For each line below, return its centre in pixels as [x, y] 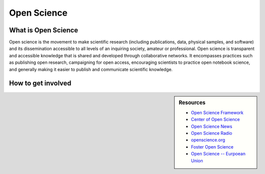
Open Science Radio [212, 133]
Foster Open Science [212, 147]
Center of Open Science [215, 120]
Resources [192, 102]
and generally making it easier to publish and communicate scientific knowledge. [91, 69]
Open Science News [212, 126]
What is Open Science [44, 30]
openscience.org [208, 140]
